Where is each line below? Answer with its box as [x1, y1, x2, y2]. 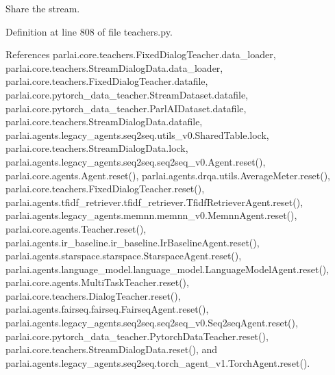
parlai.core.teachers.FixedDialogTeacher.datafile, [5, 74, 208, 88]
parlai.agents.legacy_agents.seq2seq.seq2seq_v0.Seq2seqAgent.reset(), [5, 315, 298, 330]
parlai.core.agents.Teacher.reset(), [5, 221, 147, 235]
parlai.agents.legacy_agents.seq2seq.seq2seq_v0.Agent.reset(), [5, 154, 266, 168]
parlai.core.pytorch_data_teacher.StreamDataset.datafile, [5, 87, 249, 101]
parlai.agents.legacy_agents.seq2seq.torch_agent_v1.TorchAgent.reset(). [5, 355, 310, 370]
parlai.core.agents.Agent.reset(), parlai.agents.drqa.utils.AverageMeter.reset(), [5, 168, 331, 182]
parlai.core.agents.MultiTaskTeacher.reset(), [5, 275, 189, 289]
